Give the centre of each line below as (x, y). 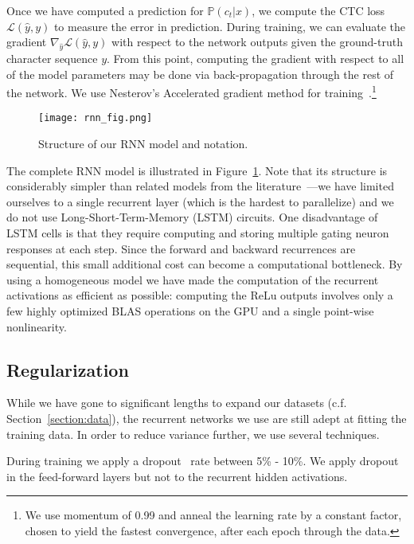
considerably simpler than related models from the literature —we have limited (200, 186)
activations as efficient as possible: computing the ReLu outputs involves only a (200, 295)
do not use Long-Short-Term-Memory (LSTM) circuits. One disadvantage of (192, 217)
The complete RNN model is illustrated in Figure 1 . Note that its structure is (197, 170)
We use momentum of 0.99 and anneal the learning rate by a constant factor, (213, 515)
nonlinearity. (37, 326)
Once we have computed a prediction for (105, 10)
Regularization (68, 369)
